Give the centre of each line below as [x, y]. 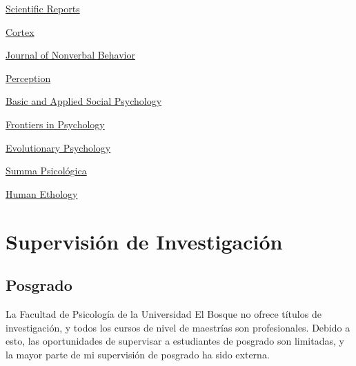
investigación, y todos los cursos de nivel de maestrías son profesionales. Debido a [178, 327]
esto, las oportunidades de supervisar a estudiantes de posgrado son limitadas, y [175, 341]
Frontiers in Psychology [55, 124]
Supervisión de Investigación [144, 241]
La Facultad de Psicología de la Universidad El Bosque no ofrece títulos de [164, 313]
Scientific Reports [43, 8]
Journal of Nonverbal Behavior [70, 55]
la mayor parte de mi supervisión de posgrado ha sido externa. [138, 354]
